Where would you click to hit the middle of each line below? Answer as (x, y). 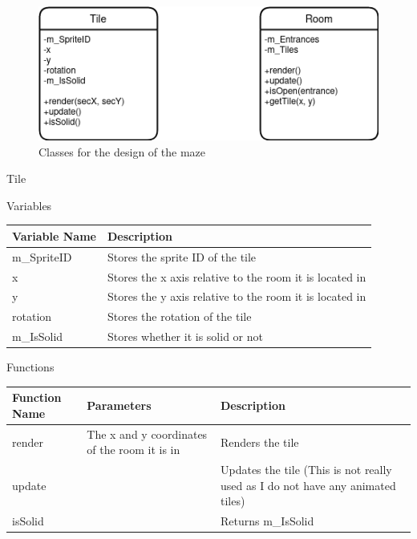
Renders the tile (260, 442)
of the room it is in (134, 450)
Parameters (119, 405)
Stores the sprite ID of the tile (182, 256)
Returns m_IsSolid (267, 521)
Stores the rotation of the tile (179, 316)
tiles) (233, 501)
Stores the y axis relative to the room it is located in (237, 296)
